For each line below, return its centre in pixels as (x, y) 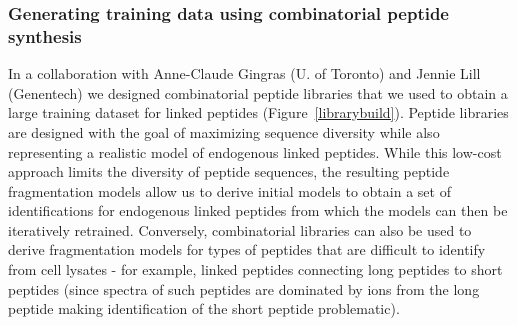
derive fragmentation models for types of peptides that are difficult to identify (247, 249)
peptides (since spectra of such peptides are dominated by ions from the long (244, 288)
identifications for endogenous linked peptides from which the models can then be (258, 210)
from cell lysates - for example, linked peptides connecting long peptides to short (255, 269)
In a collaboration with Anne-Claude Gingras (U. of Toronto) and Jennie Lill (244, 73)
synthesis (45, 35)
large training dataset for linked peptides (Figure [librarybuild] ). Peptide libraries (258, 112)
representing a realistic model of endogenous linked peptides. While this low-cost (255, 151)
